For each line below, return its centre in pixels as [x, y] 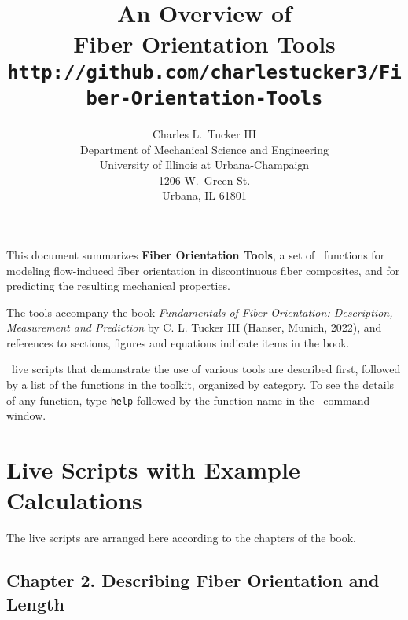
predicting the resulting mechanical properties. [118, 286]
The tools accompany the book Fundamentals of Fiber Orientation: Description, [200, 312]
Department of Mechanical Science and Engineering [204, 149]
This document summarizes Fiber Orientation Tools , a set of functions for [196, 254]
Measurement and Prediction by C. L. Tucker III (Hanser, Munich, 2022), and [194, 327]
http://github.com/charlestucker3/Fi [204, 72]
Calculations [74, 500]
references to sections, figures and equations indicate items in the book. [178, 342]
